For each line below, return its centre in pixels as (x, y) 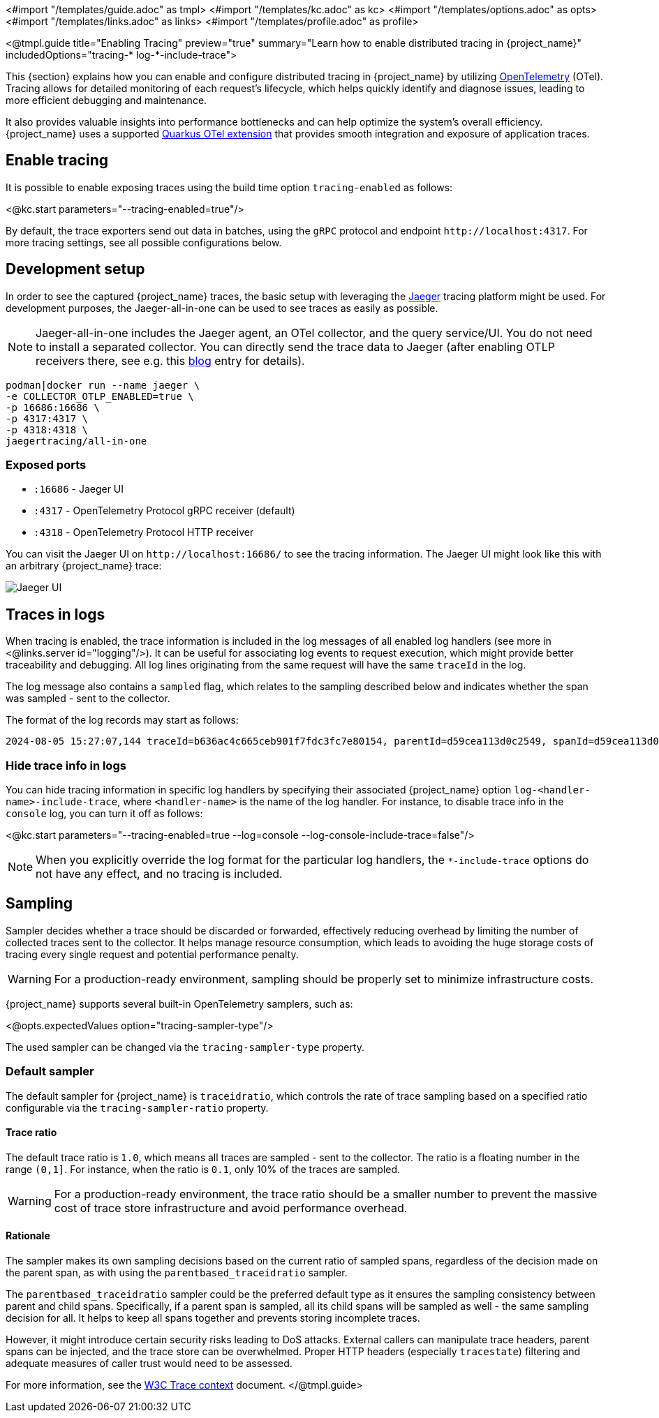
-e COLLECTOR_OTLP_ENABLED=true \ (100, 396)
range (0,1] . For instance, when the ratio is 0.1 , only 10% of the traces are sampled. (203, 1169)
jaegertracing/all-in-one (76, 441)
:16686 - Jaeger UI (79, 489)
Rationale (28, 1236)
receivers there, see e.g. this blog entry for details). (170, 360)
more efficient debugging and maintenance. (106, 100)
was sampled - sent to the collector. (88, 699)
